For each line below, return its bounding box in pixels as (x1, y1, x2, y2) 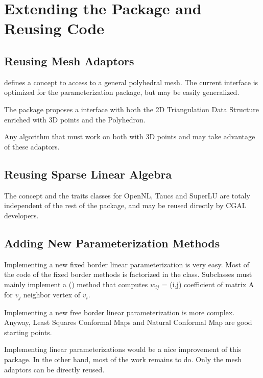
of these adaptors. (4, 141, 60, 152)
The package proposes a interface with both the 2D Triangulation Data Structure (4, 104, 259, 114)
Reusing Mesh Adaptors (4, 53, 134, 68)
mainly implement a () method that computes (4, 279, 148, 289)
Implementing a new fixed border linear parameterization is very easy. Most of (4, 259, 249, 269)
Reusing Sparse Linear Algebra (4, 166, 172, 182)
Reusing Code (4, 18, 105, 39)
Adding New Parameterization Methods (4, 235, 220, 250)
